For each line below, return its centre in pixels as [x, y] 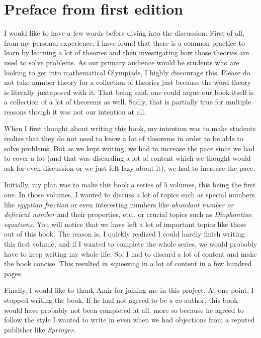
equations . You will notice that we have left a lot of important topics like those [125, 224]
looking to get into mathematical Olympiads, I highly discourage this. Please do [127, 72]
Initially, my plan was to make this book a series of [83, 185]
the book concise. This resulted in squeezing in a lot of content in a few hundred [128, 263]
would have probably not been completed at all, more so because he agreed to [124, 310]
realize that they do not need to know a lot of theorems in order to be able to [124, 138]
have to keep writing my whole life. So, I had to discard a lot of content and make [130, 253]
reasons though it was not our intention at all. [75, 111]
